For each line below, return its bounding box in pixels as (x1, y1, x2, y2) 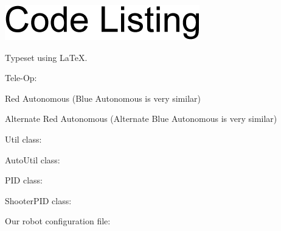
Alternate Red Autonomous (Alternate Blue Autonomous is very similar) (5, 112, 277, 125)
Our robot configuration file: (5, 215, 111, 227)
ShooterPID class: (5, 194, 72, 207)
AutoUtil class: (5, 153, 60, 166)
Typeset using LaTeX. (5, 51, 88, 63)
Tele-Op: (5, 71, 37, 84)
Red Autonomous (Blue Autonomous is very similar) (5, 91, 201, 104)
